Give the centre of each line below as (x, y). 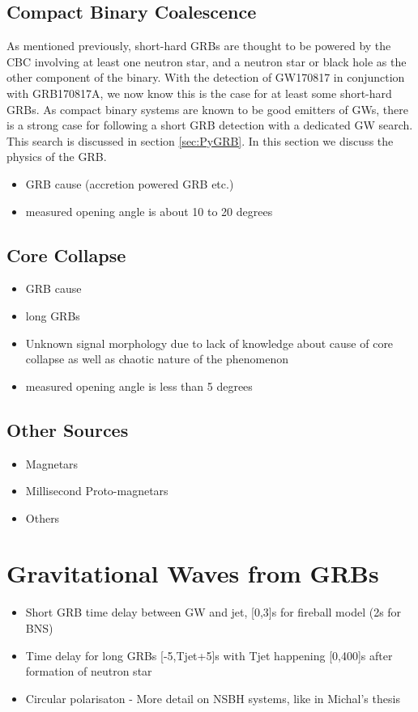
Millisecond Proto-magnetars (97, 491)
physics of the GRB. (57, 157)
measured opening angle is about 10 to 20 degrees (149, 211)
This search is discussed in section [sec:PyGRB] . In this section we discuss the (200, 140)
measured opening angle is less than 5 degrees (139, 386)
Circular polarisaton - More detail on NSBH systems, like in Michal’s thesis (213, 698)
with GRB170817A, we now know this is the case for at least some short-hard (199, 93)
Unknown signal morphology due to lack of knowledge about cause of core (209, 343)
